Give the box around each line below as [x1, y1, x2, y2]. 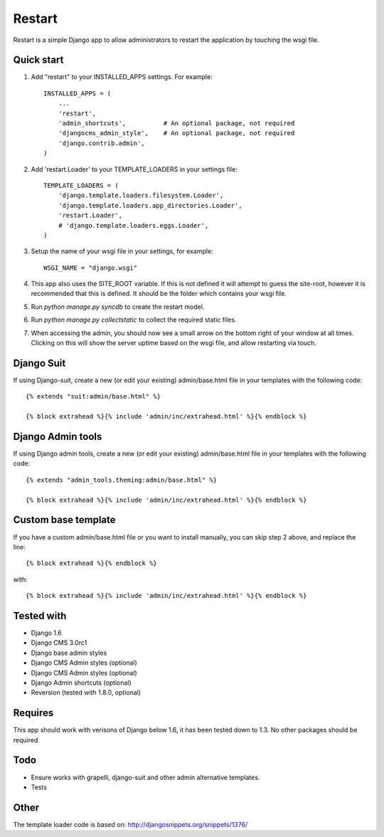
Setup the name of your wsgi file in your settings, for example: [31, 247, 213, 256]
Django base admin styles [31, 648, 107, 657]
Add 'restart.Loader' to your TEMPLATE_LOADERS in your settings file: [31, 164, 238, 174]
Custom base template [13, 514, 117, 526]
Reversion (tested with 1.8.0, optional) [31, 688, 142, 697]
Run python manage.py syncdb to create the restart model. [31, 302, 205, 311]
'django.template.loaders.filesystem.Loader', [58, 191, 224, 199]
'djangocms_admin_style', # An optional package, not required [58, 129, 295, 137]
